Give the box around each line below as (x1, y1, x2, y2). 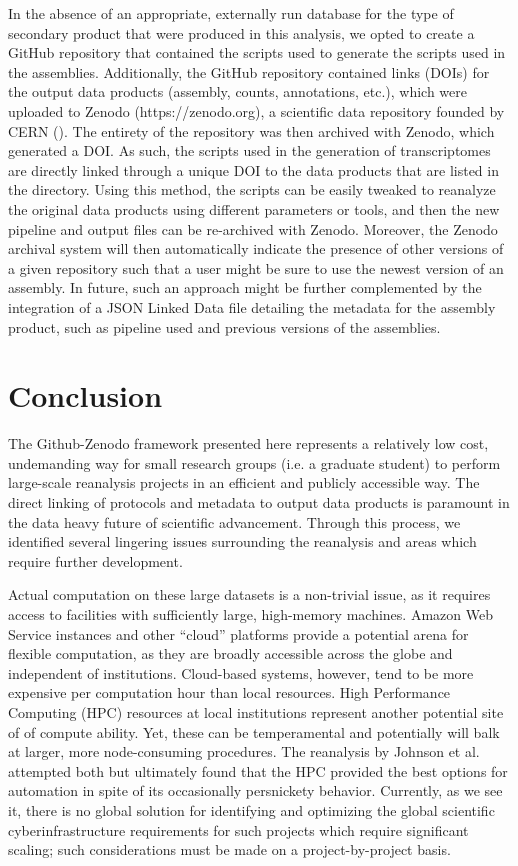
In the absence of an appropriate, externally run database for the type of (8, 3, 454, 23)
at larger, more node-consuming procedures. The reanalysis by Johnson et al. (8, 741, 480, 762)
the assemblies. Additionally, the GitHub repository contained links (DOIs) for (8, 61, 490, 82)
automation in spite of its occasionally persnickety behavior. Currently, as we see (8, 780, 503, 801)
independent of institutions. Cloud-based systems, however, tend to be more (8, 662, 474, 683)
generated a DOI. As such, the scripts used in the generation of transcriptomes (8, 140, 491, 161)
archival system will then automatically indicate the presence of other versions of (8, 238, 504, 259)
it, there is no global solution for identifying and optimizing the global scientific (8, 799, 495, 820)
